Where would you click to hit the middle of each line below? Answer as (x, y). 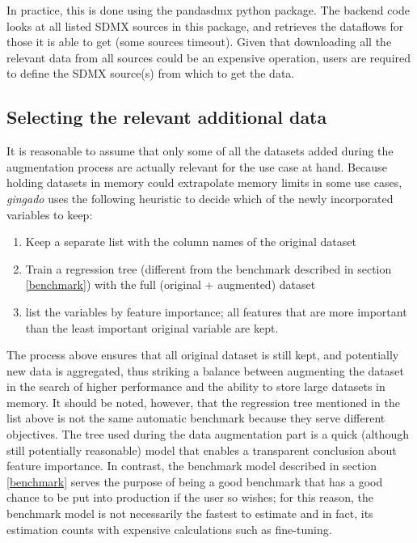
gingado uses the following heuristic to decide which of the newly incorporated (200, 198)
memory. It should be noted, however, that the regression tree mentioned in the (203, 402)
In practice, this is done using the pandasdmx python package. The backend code (208, 10)
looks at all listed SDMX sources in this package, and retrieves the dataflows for (205, 25)
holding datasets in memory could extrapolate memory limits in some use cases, (204, 182)
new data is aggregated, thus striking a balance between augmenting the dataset (205, 370)
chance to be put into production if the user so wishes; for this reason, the (190, 497)
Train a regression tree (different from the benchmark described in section (208, 268)
